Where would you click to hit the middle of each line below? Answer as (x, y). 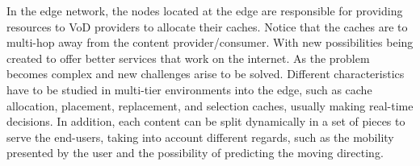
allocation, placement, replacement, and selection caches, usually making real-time (210, 105)
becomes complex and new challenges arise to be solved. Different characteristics (206, 74)
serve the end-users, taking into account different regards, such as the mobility (200, 137)
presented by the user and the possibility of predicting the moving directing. (195, 153)
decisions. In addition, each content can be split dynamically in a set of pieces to (206, 121)
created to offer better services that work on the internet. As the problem (188, 58)
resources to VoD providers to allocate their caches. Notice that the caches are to (207, 26)
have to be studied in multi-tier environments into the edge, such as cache (189, 89)
